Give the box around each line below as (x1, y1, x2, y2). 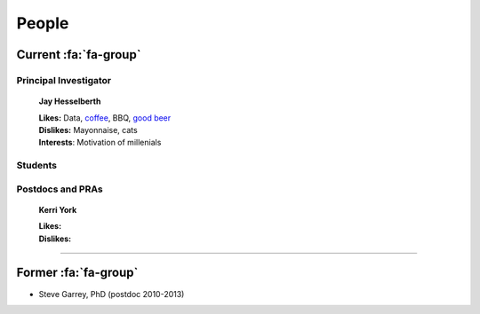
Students (16, 160, 58, 172)
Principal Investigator (16, 74, 111, 86)
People (16, 13, 69, 33)
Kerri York (38, 204, 77, 215)
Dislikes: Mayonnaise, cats (38, 124, 138, 135)
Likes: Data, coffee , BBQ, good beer (38, 112, 172, 123)
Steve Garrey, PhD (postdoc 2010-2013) (38, 288, 185, 299)
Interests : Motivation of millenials (38, 137, 162, 148)
